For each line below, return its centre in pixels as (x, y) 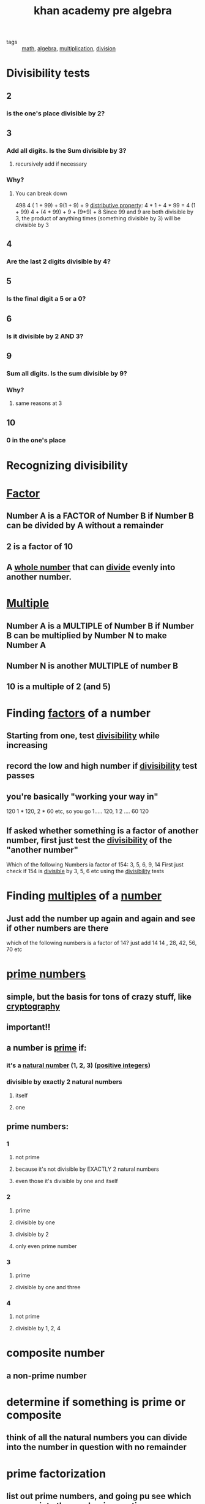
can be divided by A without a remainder (85, 526)
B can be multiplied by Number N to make (87, 635)
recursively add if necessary (51, 164)
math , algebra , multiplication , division (69, 48)
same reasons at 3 (39, 403)
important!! (28, 1027)
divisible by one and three (48, 1287)
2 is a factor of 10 (40, 546)
